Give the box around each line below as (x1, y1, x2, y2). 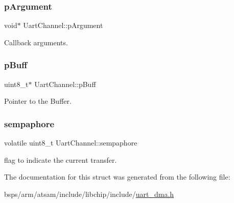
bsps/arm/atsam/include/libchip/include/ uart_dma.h (4, 188, 174, 199)
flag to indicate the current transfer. (4, 154, 117, 165)
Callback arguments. (4, 37, 68, 47)
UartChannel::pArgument (23, 20, 103, 31)
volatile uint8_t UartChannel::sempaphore (4, 137, 137, 148)
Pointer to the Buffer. (4, 96, 72, 106)
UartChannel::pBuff (34, 78, 96, 89)
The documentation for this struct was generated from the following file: (4, 171, 230, 182)
